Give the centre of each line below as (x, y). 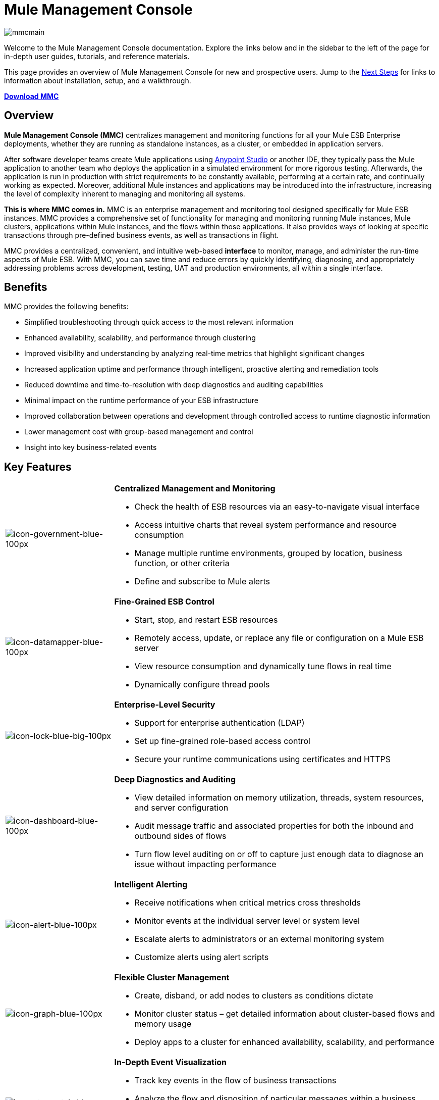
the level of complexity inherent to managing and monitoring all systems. (125, 193)
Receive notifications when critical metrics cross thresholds (248, 903)
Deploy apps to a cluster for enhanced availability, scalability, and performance (284, 1042)
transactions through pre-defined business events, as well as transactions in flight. (142, 235)
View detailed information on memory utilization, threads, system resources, (279, 798)
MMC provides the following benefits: (66, 307)
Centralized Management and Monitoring (195, 489)
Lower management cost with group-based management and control (139, 432)
